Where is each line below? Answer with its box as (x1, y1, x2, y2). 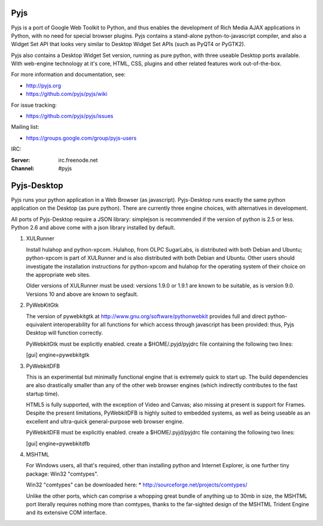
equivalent (26, 321, 52, 328)
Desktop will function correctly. (26, 329, 103, 337)
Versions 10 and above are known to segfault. (26, 291, 139, 298)
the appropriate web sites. (26, 271, 91, 279)
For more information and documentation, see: (11, 71, 126, 78)
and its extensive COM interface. (26, 509, 107, 516)
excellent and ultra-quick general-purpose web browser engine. (26, 418, 184, 425)
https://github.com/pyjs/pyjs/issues (26, 113, 114, 120)
